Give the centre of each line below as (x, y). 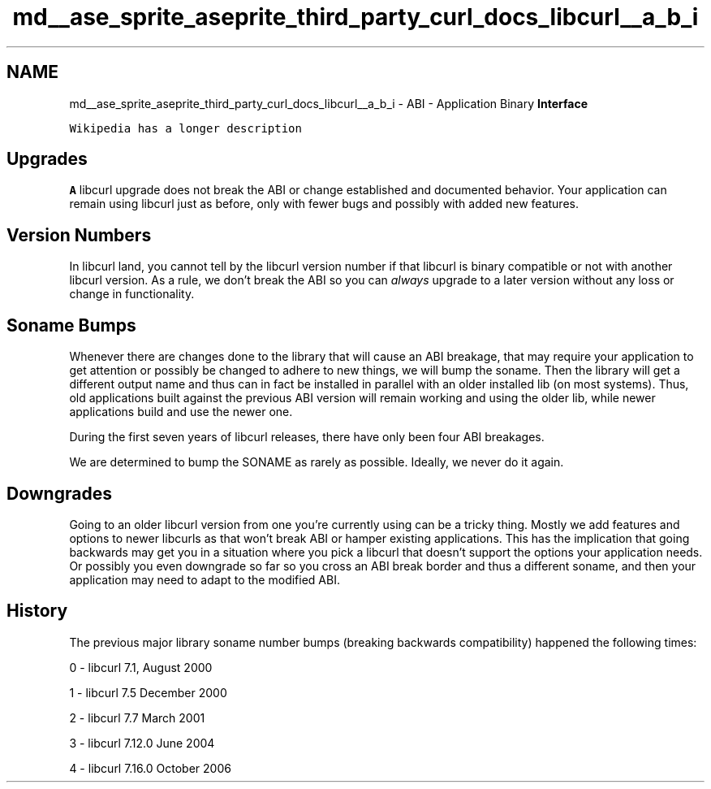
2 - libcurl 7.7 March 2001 (137, 717)
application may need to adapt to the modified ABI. (205, 579)
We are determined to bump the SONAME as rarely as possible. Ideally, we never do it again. (317, 462)
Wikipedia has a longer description (185, 128)
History (37, 611)
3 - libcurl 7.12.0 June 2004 (142, 743)
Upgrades (47, 159)
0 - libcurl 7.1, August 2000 (141, 667)
